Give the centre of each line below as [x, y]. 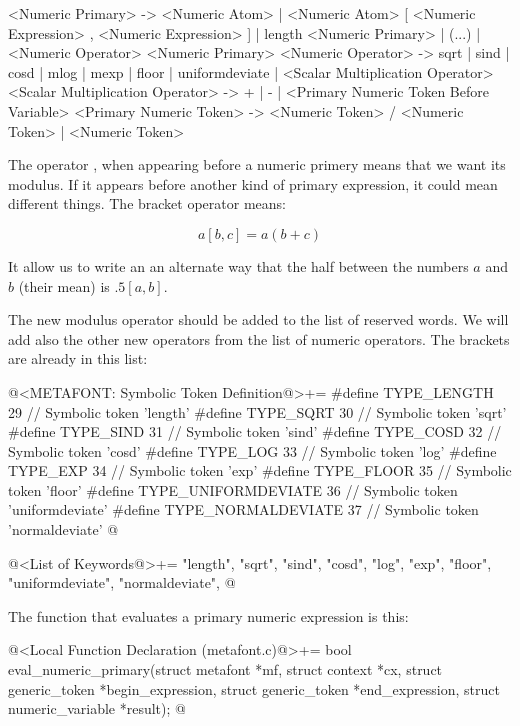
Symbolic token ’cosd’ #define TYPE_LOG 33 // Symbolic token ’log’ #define [252, 450]
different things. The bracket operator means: [147, 203]
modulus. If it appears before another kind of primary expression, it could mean [253, 183]
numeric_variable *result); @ [97, 708]
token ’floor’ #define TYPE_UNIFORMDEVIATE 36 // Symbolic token [233, 489]
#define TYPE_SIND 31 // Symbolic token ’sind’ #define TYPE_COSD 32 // [255, 431]
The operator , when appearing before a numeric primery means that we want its [257, 164]
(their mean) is [64, 285]
